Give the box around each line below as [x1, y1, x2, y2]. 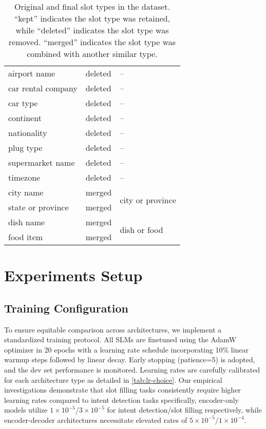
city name [8, 186, 44, 198]
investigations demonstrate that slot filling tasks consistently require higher [4, 384, 241, 395]
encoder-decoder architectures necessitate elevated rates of [4, 414, 187, 425]
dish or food [120, 223, 163, 236]
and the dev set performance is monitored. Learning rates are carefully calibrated [4, 364, 260, 375]
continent [8, 112, 42, 124]
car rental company [8, 82, 78, 94]
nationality [8, 127, 47, 139]
